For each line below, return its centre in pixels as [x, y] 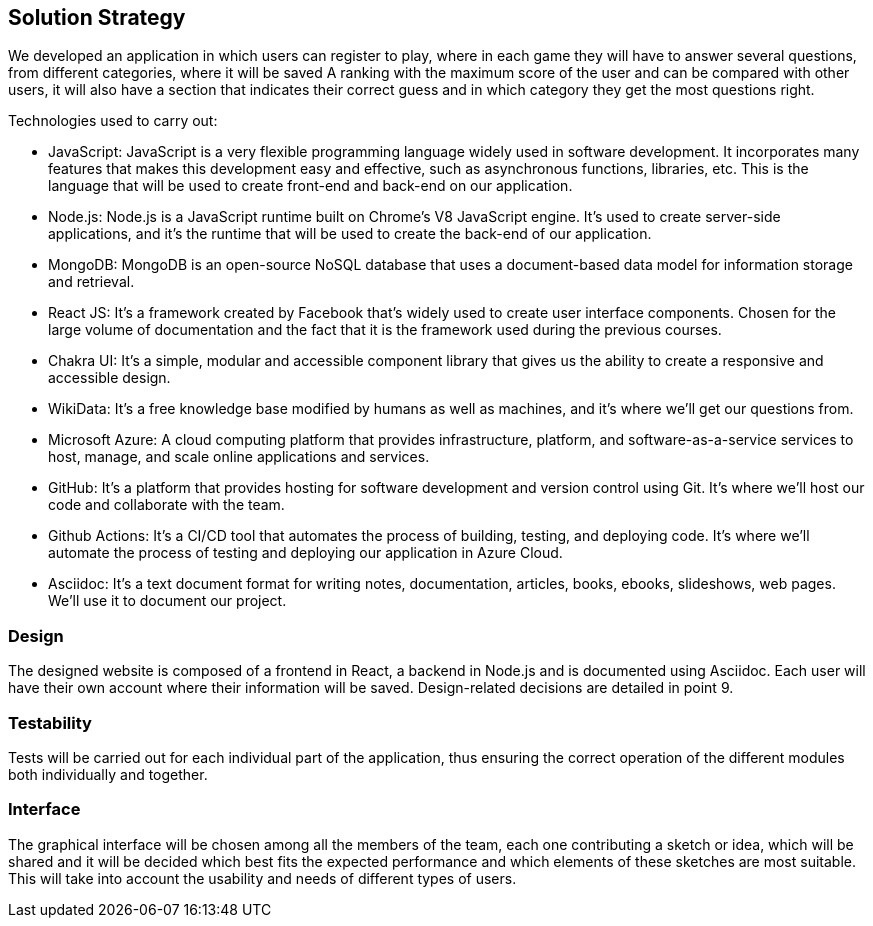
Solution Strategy [97, 17]
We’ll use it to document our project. [167, 601]
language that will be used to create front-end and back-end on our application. [310, 186]
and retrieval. [91, 282]
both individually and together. [108, 774]
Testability [50, 722]
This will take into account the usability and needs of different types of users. [262, 878]
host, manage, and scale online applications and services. [239, 457]
